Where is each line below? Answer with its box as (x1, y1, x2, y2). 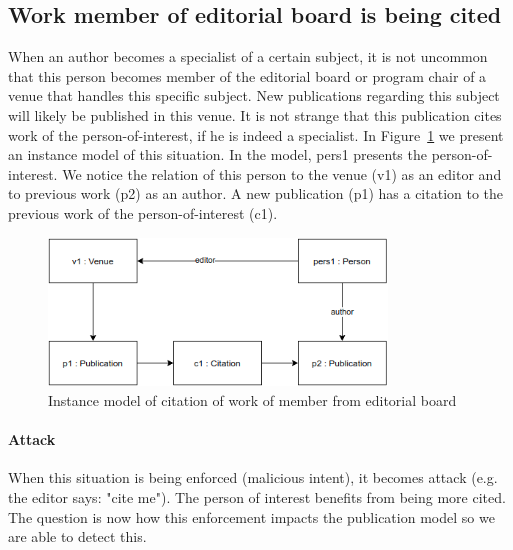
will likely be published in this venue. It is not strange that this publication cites (8, 104, 502, 125)
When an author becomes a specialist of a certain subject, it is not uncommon (8, 46, 488, 67)
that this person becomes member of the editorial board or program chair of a (8, 65, 487, 86)
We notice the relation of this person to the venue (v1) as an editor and (62, 163, 502, 184)
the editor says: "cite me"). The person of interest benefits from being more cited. (8, 486, 506, 507)
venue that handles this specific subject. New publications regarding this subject (8, 85, 500, 106)
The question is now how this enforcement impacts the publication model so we (8, 506, 495, 527)
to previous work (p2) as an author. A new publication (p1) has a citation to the (8, 183, 504, 204)
